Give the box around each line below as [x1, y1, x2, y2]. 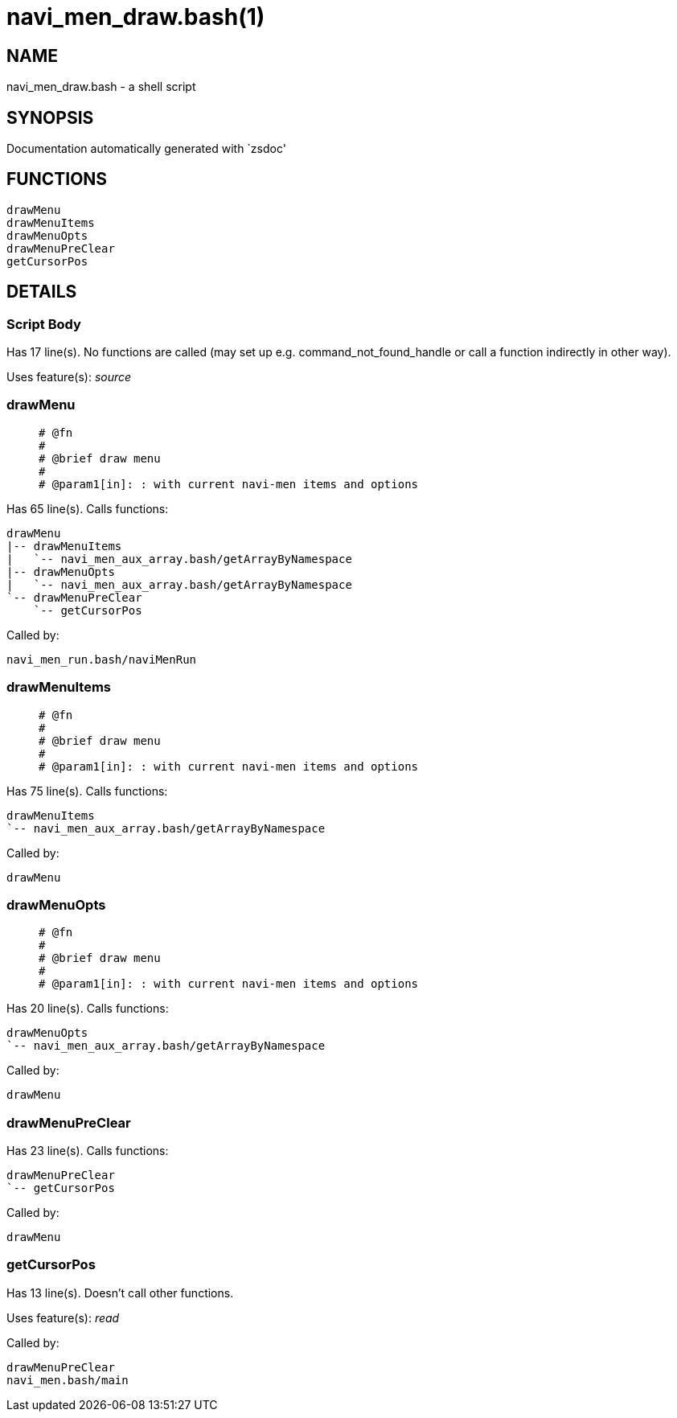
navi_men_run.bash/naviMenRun [6, 652, 197, 666]
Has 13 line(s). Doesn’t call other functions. [6, 1285, 234, 1300]
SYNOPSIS [6, 107, 94, 128]
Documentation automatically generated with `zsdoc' [6, 142, 286, 156]
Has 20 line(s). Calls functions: [6, 1001, 169, 1016]
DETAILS [6, 282, 77, 302]
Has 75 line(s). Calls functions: [6, 783, 168, 798]
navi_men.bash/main [6, 1373, 129, 1387]
